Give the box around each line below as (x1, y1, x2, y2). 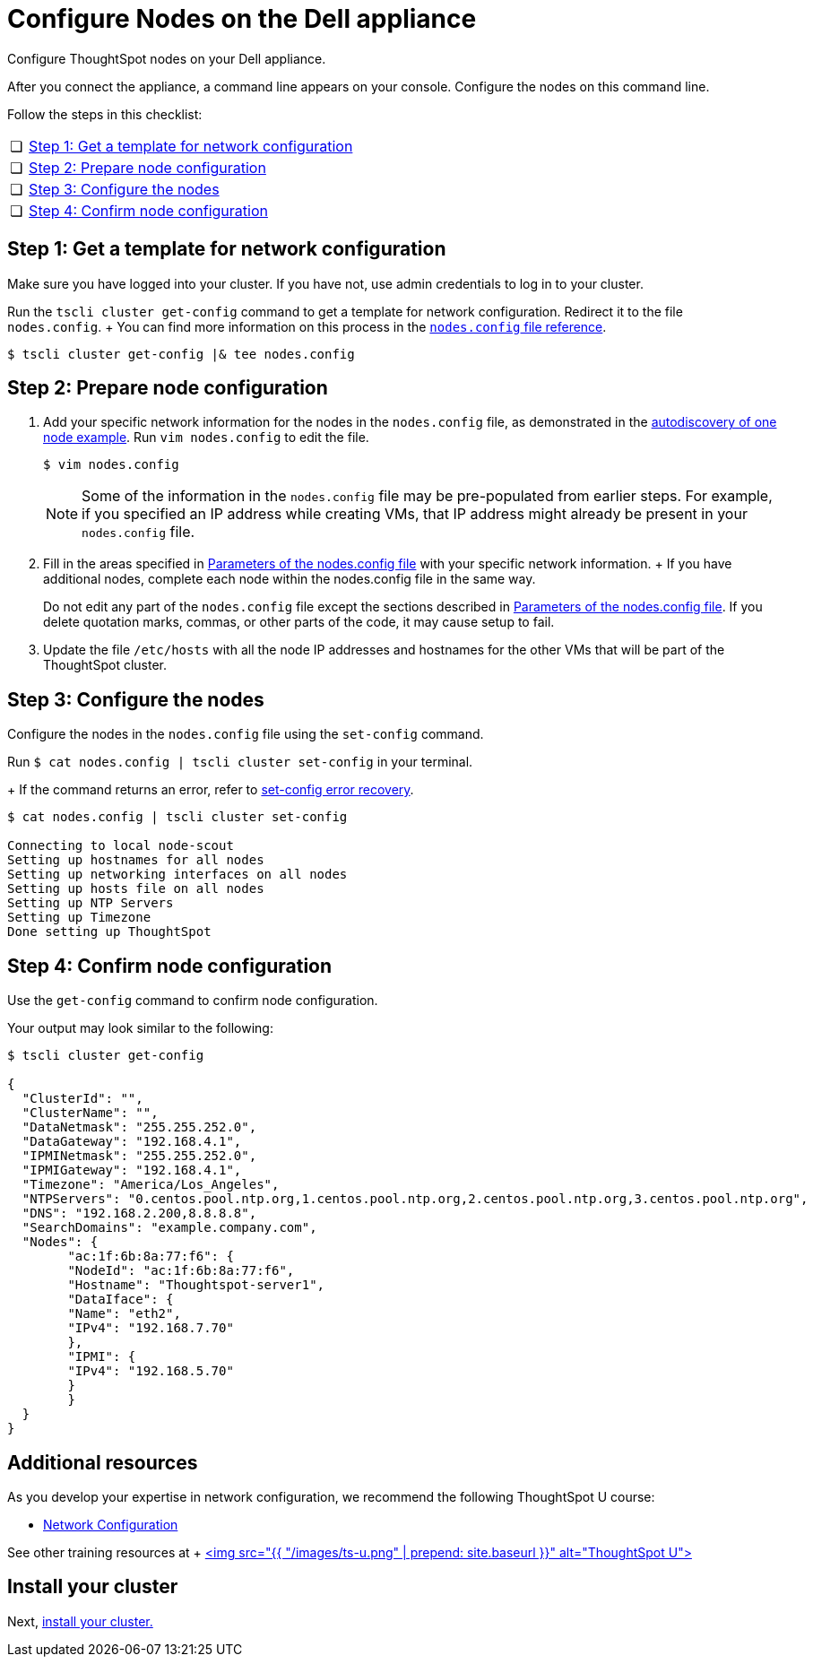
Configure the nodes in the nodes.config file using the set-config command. (7, 726, 484, 742)
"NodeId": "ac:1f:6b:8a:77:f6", (67, 1263, 295, 1278)
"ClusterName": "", (22, 1105, 159, 1121)
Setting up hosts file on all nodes (7, 881, 264, 897)
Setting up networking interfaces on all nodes (7, 867, 348, 882)
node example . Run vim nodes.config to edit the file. (43, 429, 369, 446)
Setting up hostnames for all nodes (7, 853, 264, 868)
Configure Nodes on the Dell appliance (7, 4, 477, 34)
